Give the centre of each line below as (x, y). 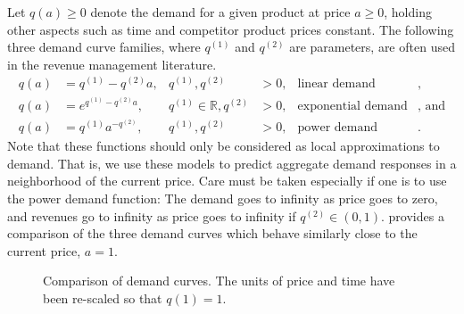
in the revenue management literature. (112, 64)
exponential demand (352, 106)
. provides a (413, 215)
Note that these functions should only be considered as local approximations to (224, 146)
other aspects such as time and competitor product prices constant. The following (231, 29)
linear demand (336, 84)
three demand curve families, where (104, 47)
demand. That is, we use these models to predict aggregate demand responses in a (232, 163)
